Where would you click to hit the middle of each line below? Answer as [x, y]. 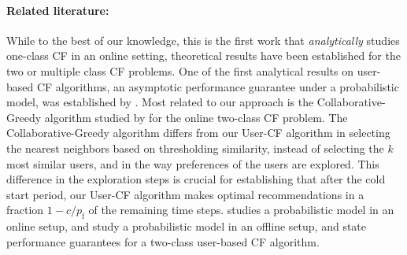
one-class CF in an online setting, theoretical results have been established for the [203, 55]
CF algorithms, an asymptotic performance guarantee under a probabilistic [218, 86]
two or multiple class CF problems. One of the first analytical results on [180, 70]
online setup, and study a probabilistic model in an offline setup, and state [187, 226]
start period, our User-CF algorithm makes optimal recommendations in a [185, 194]
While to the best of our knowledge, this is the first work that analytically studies [203, 40]
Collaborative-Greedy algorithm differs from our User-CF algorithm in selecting [198, 133]
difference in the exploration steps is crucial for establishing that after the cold [196, 179]
